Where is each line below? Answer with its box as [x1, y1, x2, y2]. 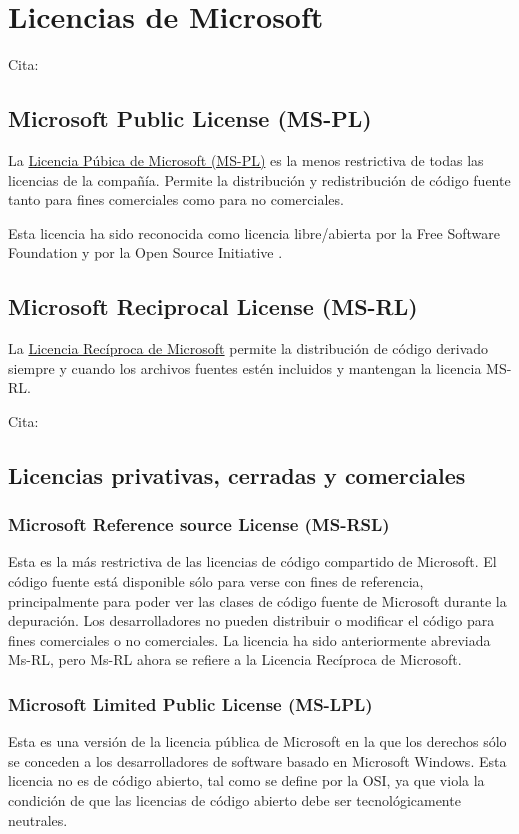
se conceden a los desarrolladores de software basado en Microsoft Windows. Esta [8, 750, 507, 771]
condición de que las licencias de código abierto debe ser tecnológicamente [8, 790, 461, 811]
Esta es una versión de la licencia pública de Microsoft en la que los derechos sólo [8, 731, 507, 752]
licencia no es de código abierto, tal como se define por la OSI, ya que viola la [8, 770, 485, 791]
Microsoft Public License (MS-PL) [8, 103, 372, 134]
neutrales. [8, 809, 68, 830]
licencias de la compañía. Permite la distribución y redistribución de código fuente [8, 169, 511, 190]
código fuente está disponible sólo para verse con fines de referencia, [8, 571, 424, 592]
